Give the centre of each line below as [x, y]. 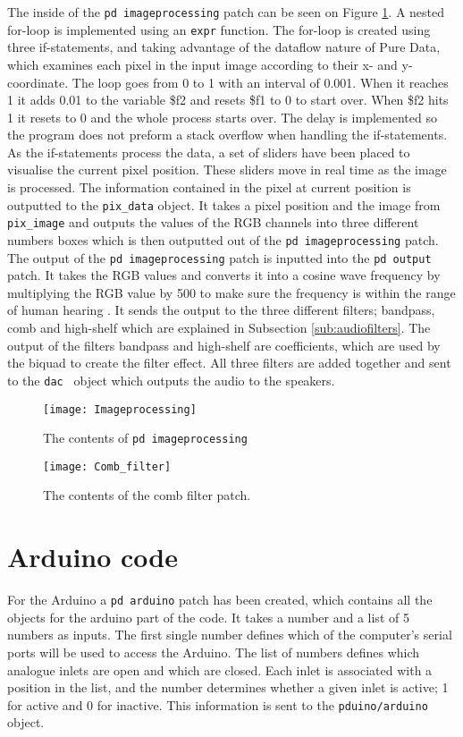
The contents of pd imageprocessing [145, 438]
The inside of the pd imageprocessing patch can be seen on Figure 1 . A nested [226, 12]
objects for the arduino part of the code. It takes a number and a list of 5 [208, 617]
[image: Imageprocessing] [120, 409]
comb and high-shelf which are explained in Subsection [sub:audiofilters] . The [219, 328]
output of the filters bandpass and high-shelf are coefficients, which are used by [224, 345]
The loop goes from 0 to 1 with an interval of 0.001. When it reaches [260, 82]
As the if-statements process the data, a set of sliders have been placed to [209, 152]
